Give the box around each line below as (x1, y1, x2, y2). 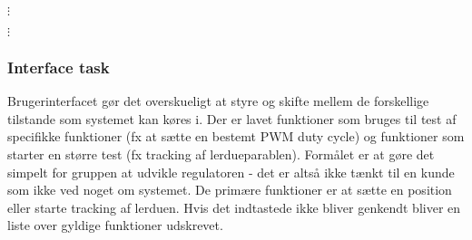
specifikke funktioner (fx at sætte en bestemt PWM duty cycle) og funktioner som (7, 127, 465, 146)
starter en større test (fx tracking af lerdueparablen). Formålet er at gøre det (7, 145, 435, 163)
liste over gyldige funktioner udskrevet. (7, 216, 223, 235)
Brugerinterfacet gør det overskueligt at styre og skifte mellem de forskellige (7, 91, 429, 110)
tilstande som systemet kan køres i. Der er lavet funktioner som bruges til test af (7, 109, 457, 128)
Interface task (7, 55, 110, 78)
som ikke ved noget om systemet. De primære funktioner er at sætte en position (7, 180, 452, 199)
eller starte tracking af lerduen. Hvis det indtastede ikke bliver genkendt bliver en (7, 197, 461, 216)
